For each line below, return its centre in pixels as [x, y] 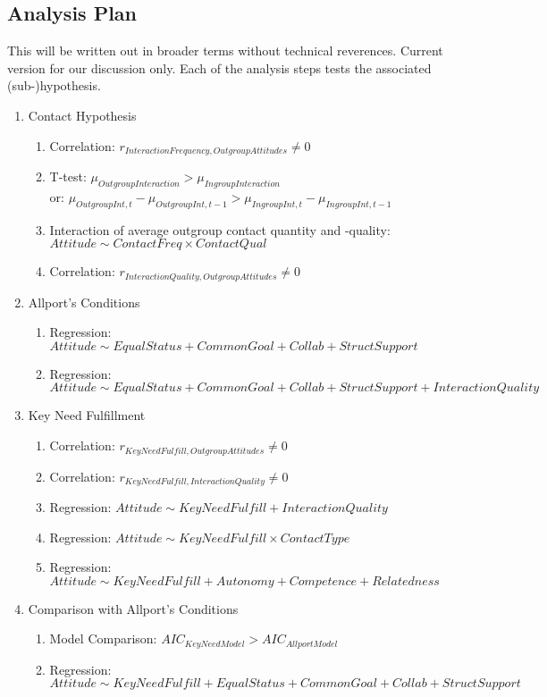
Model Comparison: [103, 638]
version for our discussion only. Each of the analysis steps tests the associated [219, 67]
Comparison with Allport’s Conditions [133, 608]
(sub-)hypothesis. [54, 85]
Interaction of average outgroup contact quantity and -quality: [220, 229]
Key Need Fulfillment [87, 415]
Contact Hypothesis [82, 115]
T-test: [68, 176]
